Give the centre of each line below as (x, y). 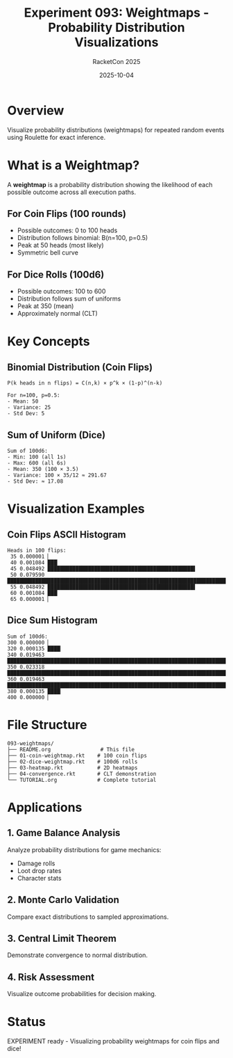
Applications (45, 808)
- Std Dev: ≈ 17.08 (35, 481)
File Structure (47, 725)
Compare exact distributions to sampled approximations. (88, 917)
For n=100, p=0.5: (34, 395)
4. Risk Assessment (51, 977)
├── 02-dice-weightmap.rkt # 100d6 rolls (72, 762)
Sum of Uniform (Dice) (57, 435)
